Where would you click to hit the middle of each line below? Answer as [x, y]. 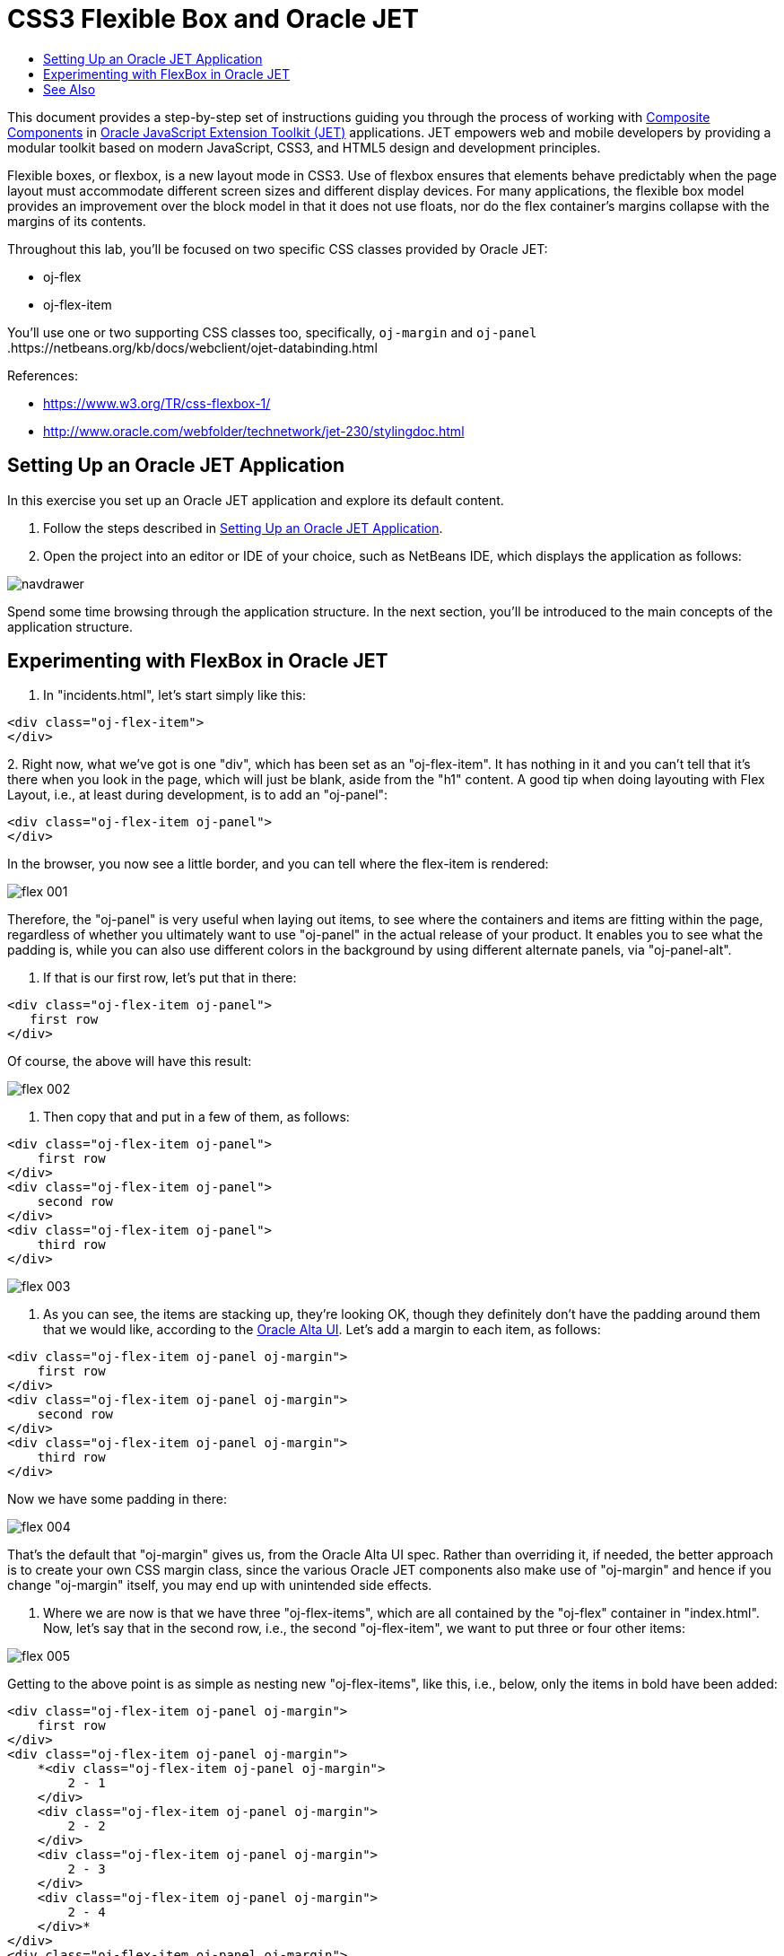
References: [43, 375]
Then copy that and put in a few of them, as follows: [196, 1117]
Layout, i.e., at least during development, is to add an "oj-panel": [198, 795]
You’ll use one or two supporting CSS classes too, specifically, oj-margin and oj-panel [272, 332]
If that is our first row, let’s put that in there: [170, 978]
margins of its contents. [77, 221]
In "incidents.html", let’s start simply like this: [175, 695]
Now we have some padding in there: [117, 1499]
